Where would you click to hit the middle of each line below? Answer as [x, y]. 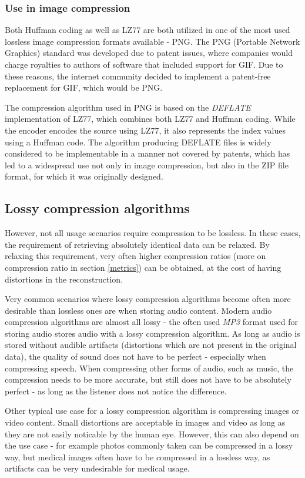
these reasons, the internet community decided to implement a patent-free [138, 76]
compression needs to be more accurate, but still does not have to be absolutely [148, 379]
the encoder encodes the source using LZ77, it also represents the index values [145, 130]
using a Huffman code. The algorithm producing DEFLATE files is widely [138, 142]
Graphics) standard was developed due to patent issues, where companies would [149, 53]
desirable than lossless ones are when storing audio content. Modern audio [138, 310]
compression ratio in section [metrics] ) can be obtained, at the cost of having [143, 267]
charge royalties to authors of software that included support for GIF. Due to [144, 64]
